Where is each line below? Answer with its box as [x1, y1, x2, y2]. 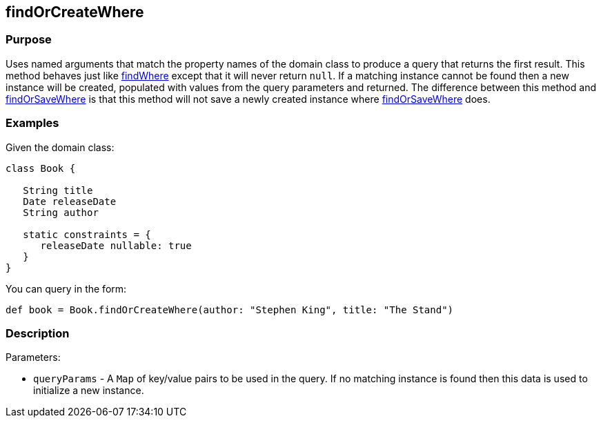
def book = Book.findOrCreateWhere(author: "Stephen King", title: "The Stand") [6, 304, 454, 315]
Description [6, 326, 70, 340]
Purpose [6, 32, 52, 47]
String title [23, 184, 93, 196]
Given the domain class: [6, 141, 115, 153]
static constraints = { [23, 228, 151, 240]
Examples [6, 116, 59, 130]
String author [23, 206, 99, 218]
